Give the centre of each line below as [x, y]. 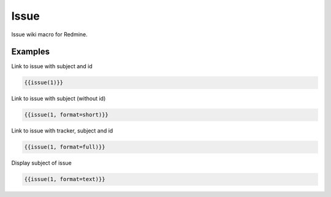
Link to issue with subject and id [52, 66]
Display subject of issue [41, 163]
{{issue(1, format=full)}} [65, 147]
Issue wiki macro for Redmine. [50, 34]
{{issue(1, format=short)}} [66, 115]
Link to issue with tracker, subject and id [62, 131]
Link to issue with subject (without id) [59, 99]
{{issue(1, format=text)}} [65, 179]
